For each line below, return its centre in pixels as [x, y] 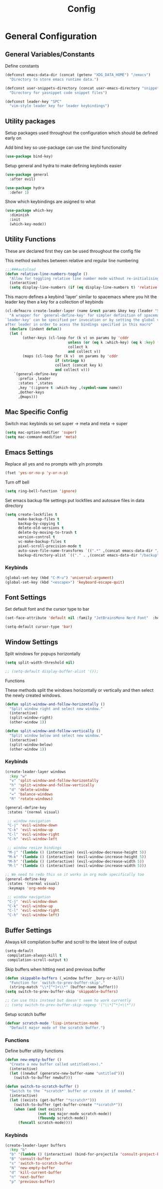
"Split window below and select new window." [56, 736]
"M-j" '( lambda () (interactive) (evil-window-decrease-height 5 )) [77, 852]
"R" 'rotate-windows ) [31, 799]
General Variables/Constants [50, 54]
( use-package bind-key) [29, 157]
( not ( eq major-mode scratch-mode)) [74, 1114]
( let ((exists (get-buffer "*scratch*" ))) [53, 1100]
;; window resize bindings [34, 847]
